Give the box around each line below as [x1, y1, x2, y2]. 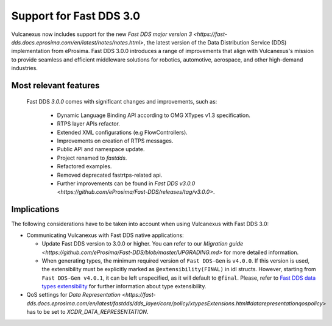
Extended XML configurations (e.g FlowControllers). [57, 129, 188, 136]
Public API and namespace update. [57, 146, 145, 153]
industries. [11, 65, 38, 72]
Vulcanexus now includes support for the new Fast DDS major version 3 [11, 30, 192, 38]
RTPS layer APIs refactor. [57, 120, 120, 127]
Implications [11, 204, 60, 214]
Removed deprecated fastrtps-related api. [57, 171, 163, 179]
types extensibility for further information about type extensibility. [41, 283, 207, 290]
